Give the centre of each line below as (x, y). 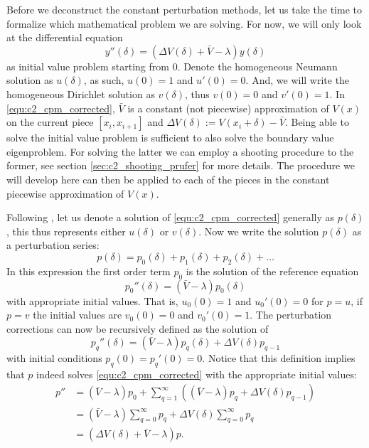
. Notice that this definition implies (279, 358)
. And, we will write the (298, 80)
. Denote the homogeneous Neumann (257, 66)
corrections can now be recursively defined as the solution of (138, 328)
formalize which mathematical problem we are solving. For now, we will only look (184, 23)
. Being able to (317, 122)
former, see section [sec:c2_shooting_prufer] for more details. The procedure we (181, 165)
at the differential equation (65, 37)
